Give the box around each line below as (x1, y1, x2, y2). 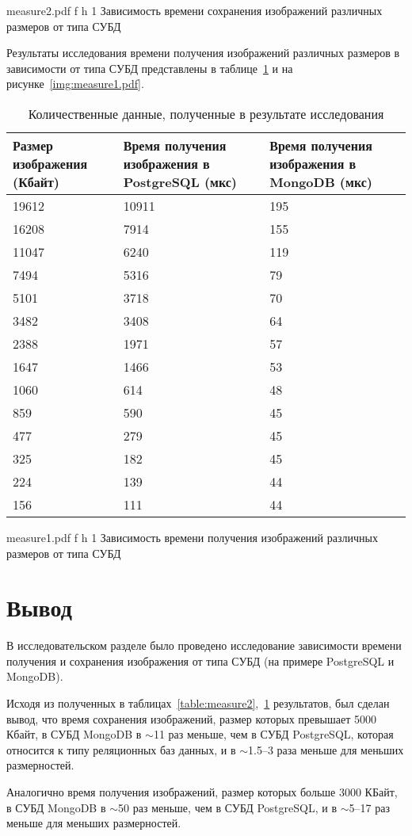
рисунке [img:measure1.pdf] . (6, 75, 144, 92)
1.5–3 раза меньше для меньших (248, 741, 404, 758)
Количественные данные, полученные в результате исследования (28, 104, 384, 123)
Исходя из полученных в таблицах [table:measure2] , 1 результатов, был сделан (6, 695, 390, 712)
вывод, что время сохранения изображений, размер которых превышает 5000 (6, 710, 377, 727)
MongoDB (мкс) (269, 172, 372, 191)
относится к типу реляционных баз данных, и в (6, 741, 236, 758)
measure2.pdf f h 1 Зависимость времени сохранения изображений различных (6, 2, 383, 18)
